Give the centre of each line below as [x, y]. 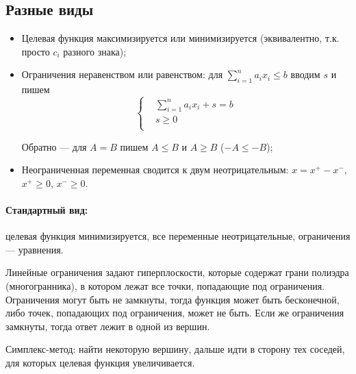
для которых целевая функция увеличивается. [100, 363]
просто [36, 51]
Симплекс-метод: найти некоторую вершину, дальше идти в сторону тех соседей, [175, 349]
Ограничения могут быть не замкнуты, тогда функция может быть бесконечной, [173, 299]
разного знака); [95, 51]
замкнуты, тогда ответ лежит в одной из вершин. [108, 326]
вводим [305, 74]
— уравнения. [35, 249]
